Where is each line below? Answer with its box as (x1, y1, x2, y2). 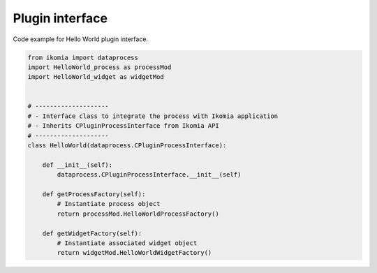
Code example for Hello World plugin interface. (13, 35, 149, 43)
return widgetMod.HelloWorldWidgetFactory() (57, 249, 212, 257)
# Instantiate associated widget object (57, 239, 198, 247)
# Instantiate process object (57, 200, 161, 208)
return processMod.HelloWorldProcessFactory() (57, 209, 219, 218)
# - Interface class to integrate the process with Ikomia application (27, 112, 279, 120)
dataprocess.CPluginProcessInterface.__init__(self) (57, 171, 242, 179)
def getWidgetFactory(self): (42, 229, 142, 237)
